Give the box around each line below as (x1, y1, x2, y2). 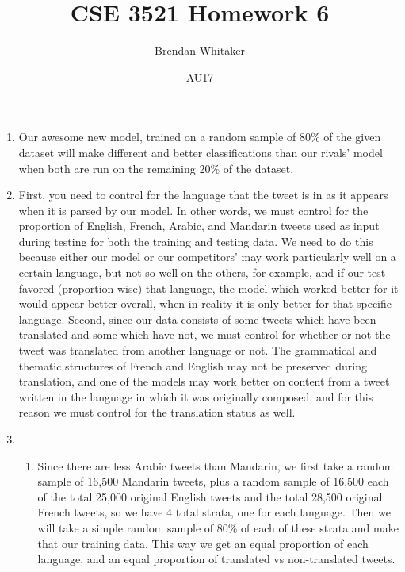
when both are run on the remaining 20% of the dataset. (18, 159, 294, 176)
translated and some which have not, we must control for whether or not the (18, 326, 391, 343)
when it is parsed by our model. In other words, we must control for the (18, 202, 369, 218)
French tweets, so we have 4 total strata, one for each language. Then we (37, 504, 391, 520)
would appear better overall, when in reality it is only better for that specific (18, 295, 392, 312)
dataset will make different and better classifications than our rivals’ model (18, 144, 383, 160)
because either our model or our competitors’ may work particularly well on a (18, 248, 396, 265)
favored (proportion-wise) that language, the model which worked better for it (18, 279, 399, 296)
